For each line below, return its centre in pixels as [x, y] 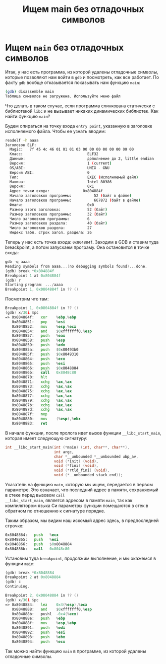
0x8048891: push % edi [38, 628]
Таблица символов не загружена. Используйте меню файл [63, 96]
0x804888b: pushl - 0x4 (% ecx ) [45, 614]
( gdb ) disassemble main [30, 91]
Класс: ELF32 [54, 154]
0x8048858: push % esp [38, 340]
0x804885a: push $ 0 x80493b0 [45, 350]
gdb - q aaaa [17, 262]
